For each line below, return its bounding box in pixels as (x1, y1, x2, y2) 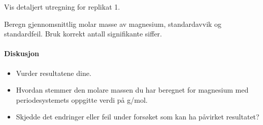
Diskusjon (4, 48, 39, 59)
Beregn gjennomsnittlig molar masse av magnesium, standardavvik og (4, 18, 222, 29)
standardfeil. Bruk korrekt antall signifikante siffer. (4, 28, 162, 39)
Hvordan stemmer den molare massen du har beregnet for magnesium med (16, 85, 249, 95)
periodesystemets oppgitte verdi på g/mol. (16, 94, 148, 105)
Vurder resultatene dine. (16, 67, 91, 78)
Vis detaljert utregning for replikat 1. (4, 2, 120, 12)
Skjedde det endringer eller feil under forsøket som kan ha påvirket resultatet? (16, 111, 259, 122)
